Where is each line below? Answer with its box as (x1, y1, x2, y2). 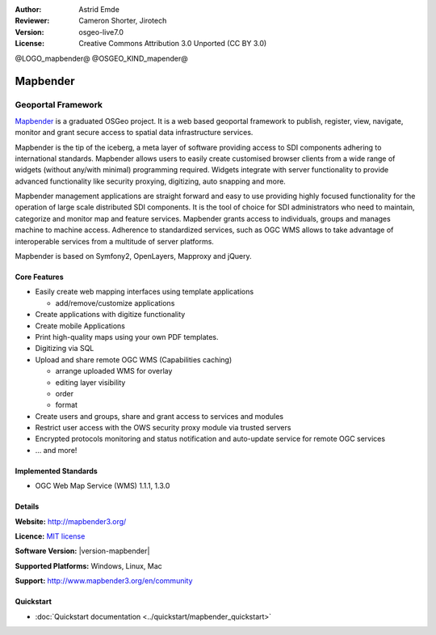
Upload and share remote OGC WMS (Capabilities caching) (35, 354, 233, 364)
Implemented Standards (15, 466, 99, 476)
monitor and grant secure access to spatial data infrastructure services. (15, 128, 254, 138)
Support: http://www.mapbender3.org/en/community (15, 576, 193, 586)
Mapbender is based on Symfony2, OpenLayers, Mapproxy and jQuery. (15, 252, 252, 261)
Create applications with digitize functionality (35, 310, 186, 320)
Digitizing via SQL (35, 344, 94, 353)
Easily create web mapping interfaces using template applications (35, 287, 254, 297)
